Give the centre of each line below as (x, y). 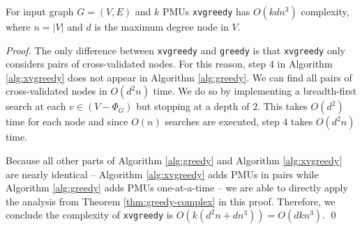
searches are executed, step (222, 121)
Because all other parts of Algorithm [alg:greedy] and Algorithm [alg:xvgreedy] (174, 160)
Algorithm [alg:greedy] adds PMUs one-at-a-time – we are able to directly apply (177, 188)
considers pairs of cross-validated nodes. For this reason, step (136, 64)
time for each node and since (67, 121)
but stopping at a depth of (193, 106)
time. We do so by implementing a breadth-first (255, 91)
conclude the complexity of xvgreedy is (90, 215)
